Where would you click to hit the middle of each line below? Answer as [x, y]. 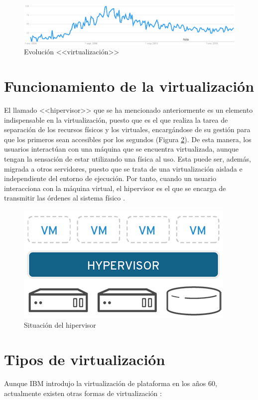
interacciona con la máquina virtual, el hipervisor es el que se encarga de [115, 188]
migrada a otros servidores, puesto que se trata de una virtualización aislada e [123, 168]
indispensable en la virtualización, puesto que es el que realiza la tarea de [116, 119]
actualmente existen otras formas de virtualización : [83, 393]
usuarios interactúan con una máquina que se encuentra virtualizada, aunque [121, 149]
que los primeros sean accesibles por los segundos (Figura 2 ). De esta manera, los [128, 139]
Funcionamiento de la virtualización [129, 86]
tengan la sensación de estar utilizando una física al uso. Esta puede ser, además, [128, 158]
